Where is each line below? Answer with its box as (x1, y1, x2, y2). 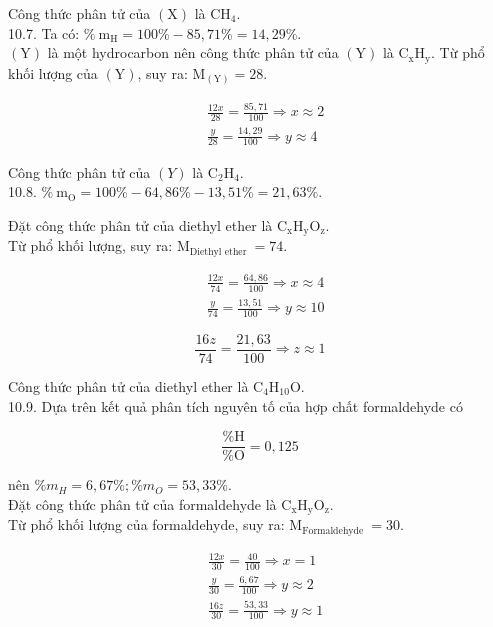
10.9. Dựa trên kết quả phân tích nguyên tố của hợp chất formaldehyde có (8, 395, 463, 416)
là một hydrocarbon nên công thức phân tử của (47, 42, 339, 63)
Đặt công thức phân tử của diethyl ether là (8, 214, 273, 235)
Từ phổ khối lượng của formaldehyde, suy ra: (8, 514, 285, 535)
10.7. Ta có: (8, 22, 80, 43)
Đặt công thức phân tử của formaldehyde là (8, 493, 277, 514)
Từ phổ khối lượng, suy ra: (8, 235, 173, 256)
